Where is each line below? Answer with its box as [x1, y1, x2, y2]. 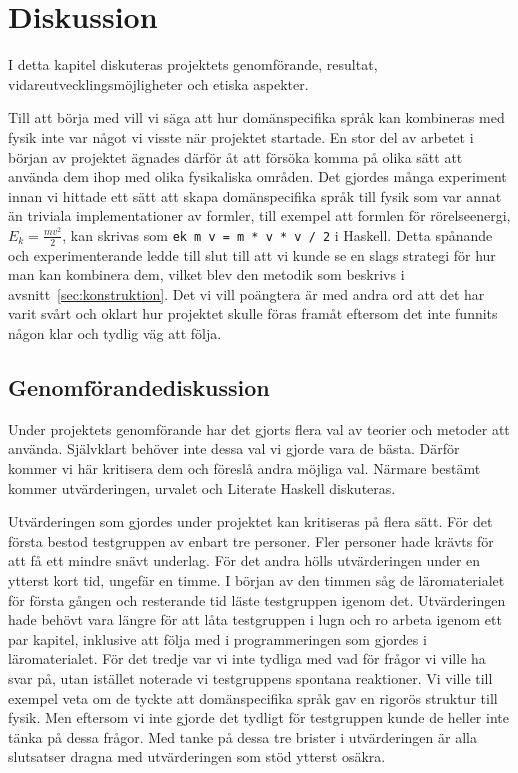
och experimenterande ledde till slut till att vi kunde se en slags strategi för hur [8, 244, 496, 265]
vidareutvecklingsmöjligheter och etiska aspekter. [8, 73, 309, 94]
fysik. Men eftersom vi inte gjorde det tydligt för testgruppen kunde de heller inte [8, 707, 509, 728]
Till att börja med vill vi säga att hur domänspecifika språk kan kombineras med [8, 107, 505, 128]
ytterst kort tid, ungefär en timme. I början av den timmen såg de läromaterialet [8, 570, 505, 591]
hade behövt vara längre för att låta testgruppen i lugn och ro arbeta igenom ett [8, 609, 502, 630]
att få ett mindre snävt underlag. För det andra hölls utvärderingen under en [8, 550, 481, 571]
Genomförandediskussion [8, 372, 270, 403]
